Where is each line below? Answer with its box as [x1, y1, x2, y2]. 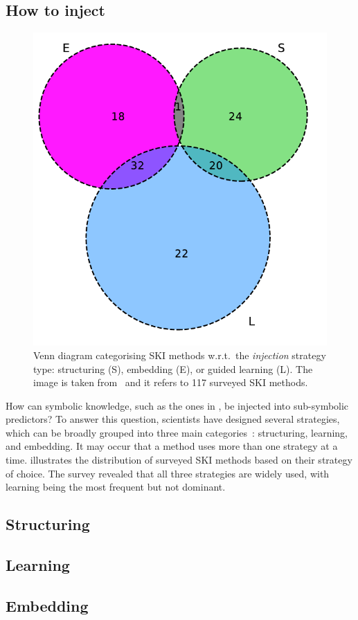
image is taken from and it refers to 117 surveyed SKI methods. [33, 375, 308, 390]
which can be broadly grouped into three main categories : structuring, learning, [6, 425, 348, 439]
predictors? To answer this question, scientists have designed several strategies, [6, 412, 340, 426]
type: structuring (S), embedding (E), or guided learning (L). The [33, 361, 313, 376]
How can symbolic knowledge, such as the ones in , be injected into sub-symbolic [6, 398, 349, 412]
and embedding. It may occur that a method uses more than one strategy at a [6, 439, 338, 453]
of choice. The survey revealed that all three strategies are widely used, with [6, 466, 330, 480]
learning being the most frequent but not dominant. [6, 480, 226, 494]
